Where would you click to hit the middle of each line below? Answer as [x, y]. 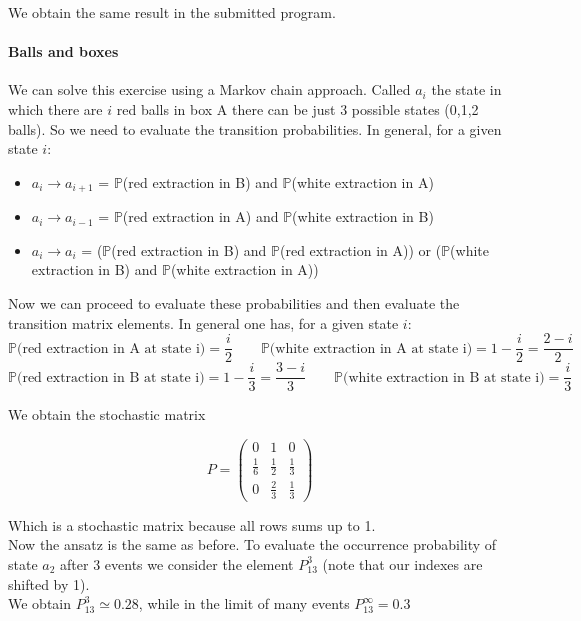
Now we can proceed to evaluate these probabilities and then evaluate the [234, 303]
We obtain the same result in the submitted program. [172, 12]
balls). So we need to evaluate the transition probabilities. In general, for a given [255, 128]
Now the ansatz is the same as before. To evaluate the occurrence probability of [252, 544]
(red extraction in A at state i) [111, 348]
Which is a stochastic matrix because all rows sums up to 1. [192, 524]
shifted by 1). [49, 583]
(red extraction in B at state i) [110, 377]
